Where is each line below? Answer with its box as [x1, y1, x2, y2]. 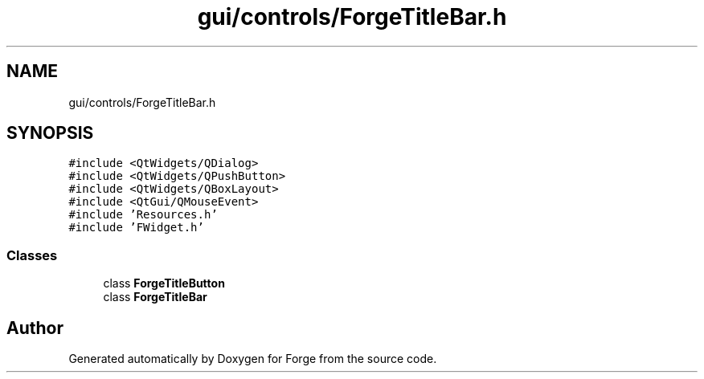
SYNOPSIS [6, 123, 94, 144]
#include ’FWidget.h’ [68, 221, 204, 234]
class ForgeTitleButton [103, 276, 225, 291]
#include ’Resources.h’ [68, 208, 218, 222]
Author [6, 317, 63, 338]
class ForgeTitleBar [103, 290, 207, 304]
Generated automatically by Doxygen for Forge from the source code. [68, 352, 437, 366]
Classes [6, 247, 58, 263]
